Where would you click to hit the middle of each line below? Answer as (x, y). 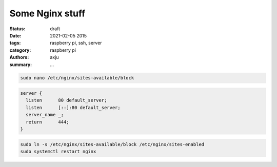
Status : (17, 29)
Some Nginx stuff (47, 13)
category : (20, 50)
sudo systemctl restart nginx (58, 151)
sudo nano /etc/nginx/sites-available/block (77, 78)
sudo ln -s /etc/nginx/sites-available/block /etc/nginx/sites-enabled (112, 144)
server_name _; (45, 115)
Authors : (19, 57)
